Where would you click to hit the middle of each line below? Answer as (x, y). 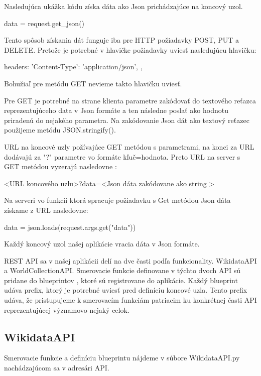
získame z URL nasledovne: (46, 210)
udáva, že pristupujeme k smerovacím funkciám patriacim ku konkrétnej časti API (130, 300)
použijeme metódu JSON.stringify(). (60, 130)
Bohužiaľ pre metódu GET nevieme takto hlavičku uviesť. (93, 83)
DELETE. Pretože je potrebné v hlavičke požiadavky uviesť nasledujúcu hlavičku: (130, 49)
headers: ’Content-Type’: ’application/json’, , (73, 67)
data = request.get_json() (44, 23)
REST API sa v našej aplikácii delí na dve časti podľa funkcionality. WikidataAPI (130, 260)
